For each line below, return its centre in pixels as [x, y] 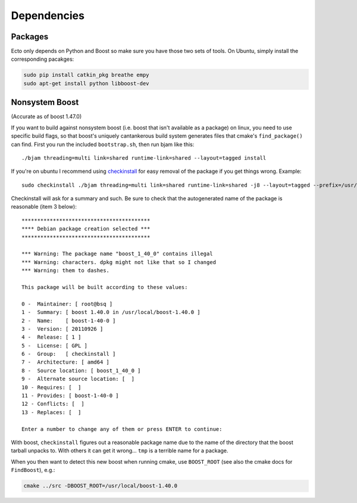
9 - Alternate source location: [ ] [78, 379]
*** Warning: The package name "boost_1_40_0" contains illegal [118, 254]
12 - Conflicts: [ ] [53, 404]
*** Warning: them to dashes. [66, 271]
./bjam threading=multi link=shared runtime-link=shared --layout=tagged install [144, 158]
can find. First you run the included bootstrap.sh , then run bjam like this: [103, 144]
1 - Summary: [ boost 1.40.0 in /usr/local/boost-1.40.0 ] [111, 312]
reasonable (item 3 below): [44, 207]
